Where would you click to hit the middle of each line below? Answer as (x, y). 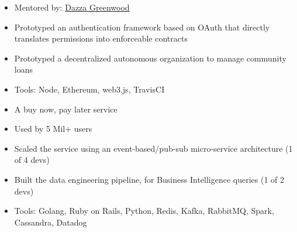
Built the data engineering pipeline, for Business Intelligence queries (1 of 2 (149, 179)
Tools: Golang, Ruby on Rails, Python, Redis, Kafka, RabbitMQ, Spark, (144, 211)
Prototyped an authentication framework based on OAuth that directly (142, 27)
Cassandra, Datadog (51, 222)
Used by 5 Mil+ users (53, 129)
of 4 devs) (32, 160)
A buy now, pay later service (66, 109)
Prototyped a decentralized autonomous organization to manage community (150, 58)
